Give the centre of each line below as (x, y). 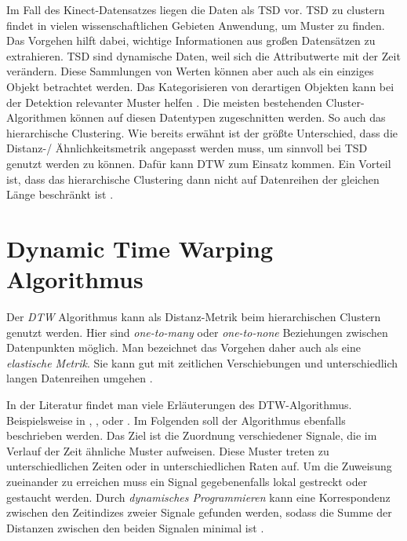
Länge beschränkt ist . (60, 194)
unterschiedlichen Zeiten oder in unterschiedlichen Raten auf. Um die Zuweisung (199, 466)
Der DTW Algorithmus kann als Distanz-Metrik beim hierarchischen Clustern (194, 317)
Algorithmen (36, 117)
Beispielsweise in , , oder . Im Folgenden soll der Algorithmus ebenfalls (176, 420)
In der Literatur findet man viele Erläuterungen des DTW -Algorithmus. (179, 404)
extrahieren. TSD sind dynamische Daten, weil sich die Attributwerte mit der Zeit (203, 55)
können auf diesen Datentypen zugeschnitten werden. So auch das (228, 117)
